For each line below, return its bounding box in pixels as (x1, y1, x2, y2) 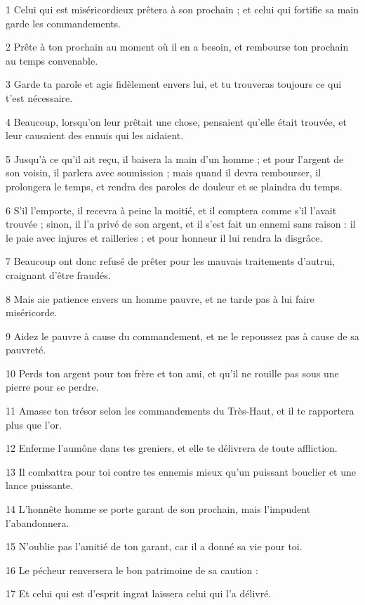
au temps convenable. (6, 53, 98, 67)
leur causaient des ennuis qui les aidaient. (6, 128, 184, 143)
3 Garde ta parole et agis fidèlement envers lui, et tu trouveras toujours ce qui (6, 77, 342, 91)
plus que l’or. (6, 417, 62, 431)
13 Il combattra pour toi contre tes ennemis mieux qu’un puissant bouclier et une (6, 464, 357, 479)
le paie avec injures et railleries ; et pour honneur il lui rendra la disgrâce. (6, 230, 323, 245)
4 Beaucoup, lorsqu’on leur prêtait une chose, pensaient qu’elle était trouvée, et (6, 114, 347, 129)
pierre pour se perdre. (6, 379, 99, 394)
